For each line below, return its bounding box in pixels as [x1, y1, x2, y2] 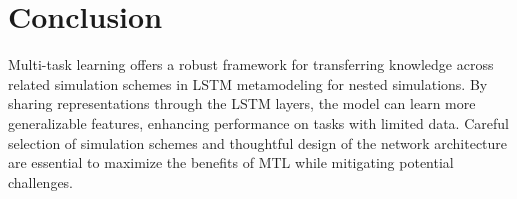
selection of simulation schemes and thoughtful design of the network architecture [8, 132, 508, 153]
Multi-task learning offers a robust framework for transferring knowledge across [8, 54, 494, 75]
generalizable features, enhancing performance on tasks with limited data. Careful [8, 112, 509, 133]
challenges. [8, 171, 74, 192]
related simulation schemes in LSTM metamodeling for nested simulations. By [8, 73, 488, 94]
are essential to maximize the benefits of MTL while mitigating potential [8, 152, 454, 173]
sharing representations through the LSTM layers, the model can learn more [8, 93, 476, 114]
